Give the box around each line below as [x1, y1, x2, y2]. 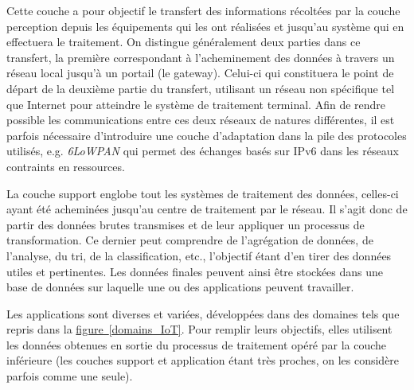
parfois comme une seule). [6, 368, 133, 384]
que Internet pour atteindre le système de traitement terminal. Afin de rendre [6, 96, 386, 112]
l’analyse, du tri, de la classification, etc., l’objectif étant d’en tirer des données [6, 247, 392, 263]
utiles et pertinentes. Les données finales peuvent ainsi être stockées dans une [6, 263, 384, 279]
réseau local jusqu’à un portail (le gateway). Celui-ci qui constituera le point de [6, 64, 394, 81]
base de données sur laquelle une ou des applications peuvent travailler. [6, 279, 354, 295]
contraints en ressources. [6, 158, 125, 174]
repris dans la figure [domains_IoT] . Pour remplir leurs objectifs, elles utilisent [6, 321, 393, 337]
